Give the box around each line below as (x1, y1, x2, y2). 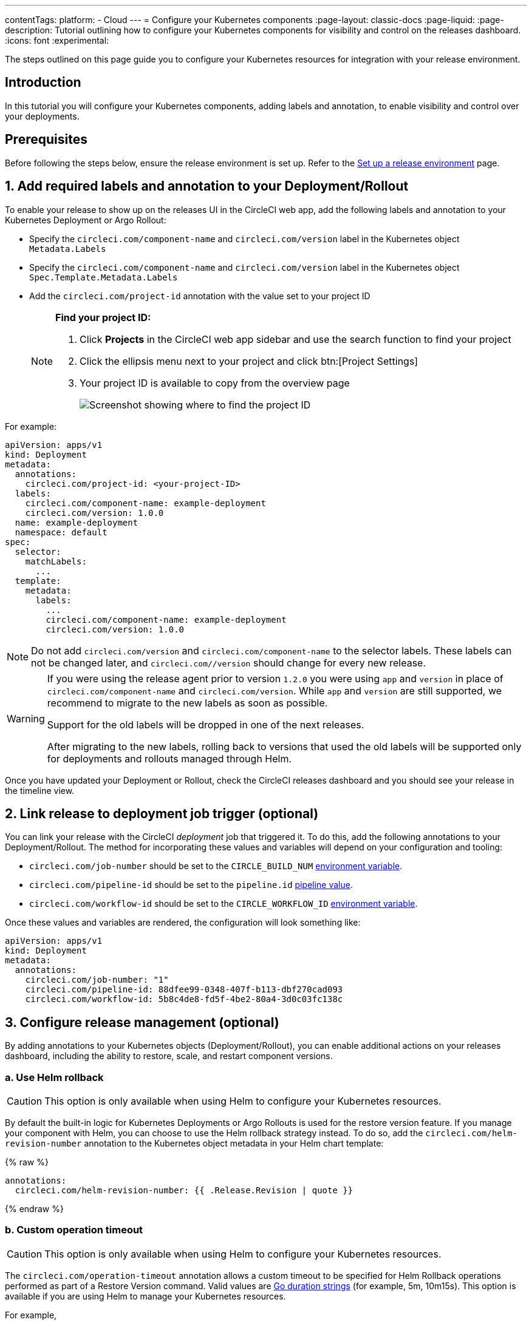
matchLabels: (25, 556, 87, 566)
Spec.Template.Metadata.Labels (29, 272, 178, 282)
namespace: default (15, 527, 107, 537)
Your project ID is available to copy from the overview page (80, 376, 350, 389)
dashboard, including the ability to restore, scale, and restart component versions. (5, 1051, 333, 1062)
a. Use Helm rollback (5, 1071, 104, 1083)
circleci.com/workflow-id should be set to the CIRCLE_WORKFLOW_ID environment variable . (29, 898, 418, 909)
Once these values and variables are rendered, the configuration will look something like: (5, 917, 361, 928)
